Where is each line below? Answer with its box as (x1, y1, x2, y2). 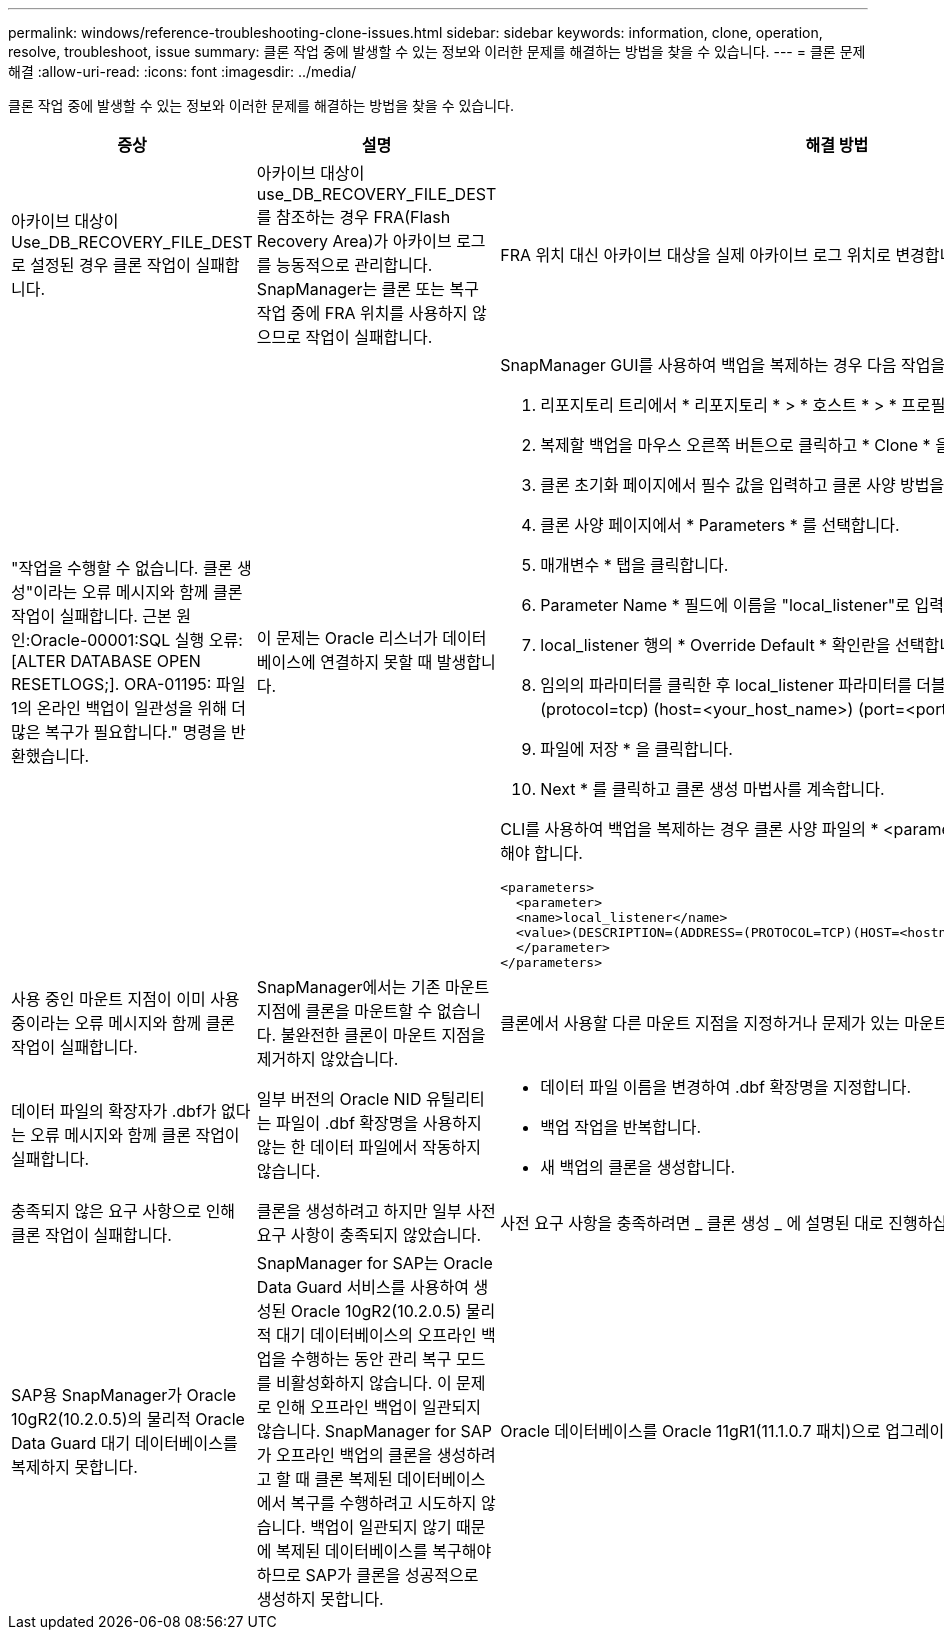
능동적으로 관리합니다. (276, 255, 433, 275)
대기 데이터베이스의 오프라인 (276, 1325, 477, 1345)
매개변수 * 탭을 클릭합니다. (540, 555, 729, 575)
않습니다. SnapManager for (256, 1421, 456, 1441)
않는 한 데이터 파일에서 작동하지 (256, 1137, 481, 1157)
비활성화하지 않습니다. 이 (276, 1373, 452, 1393)
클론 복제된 (314, 1469, 393, 1489)
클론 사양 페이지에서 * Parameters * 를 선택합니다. (540, 515, 900, 535)
